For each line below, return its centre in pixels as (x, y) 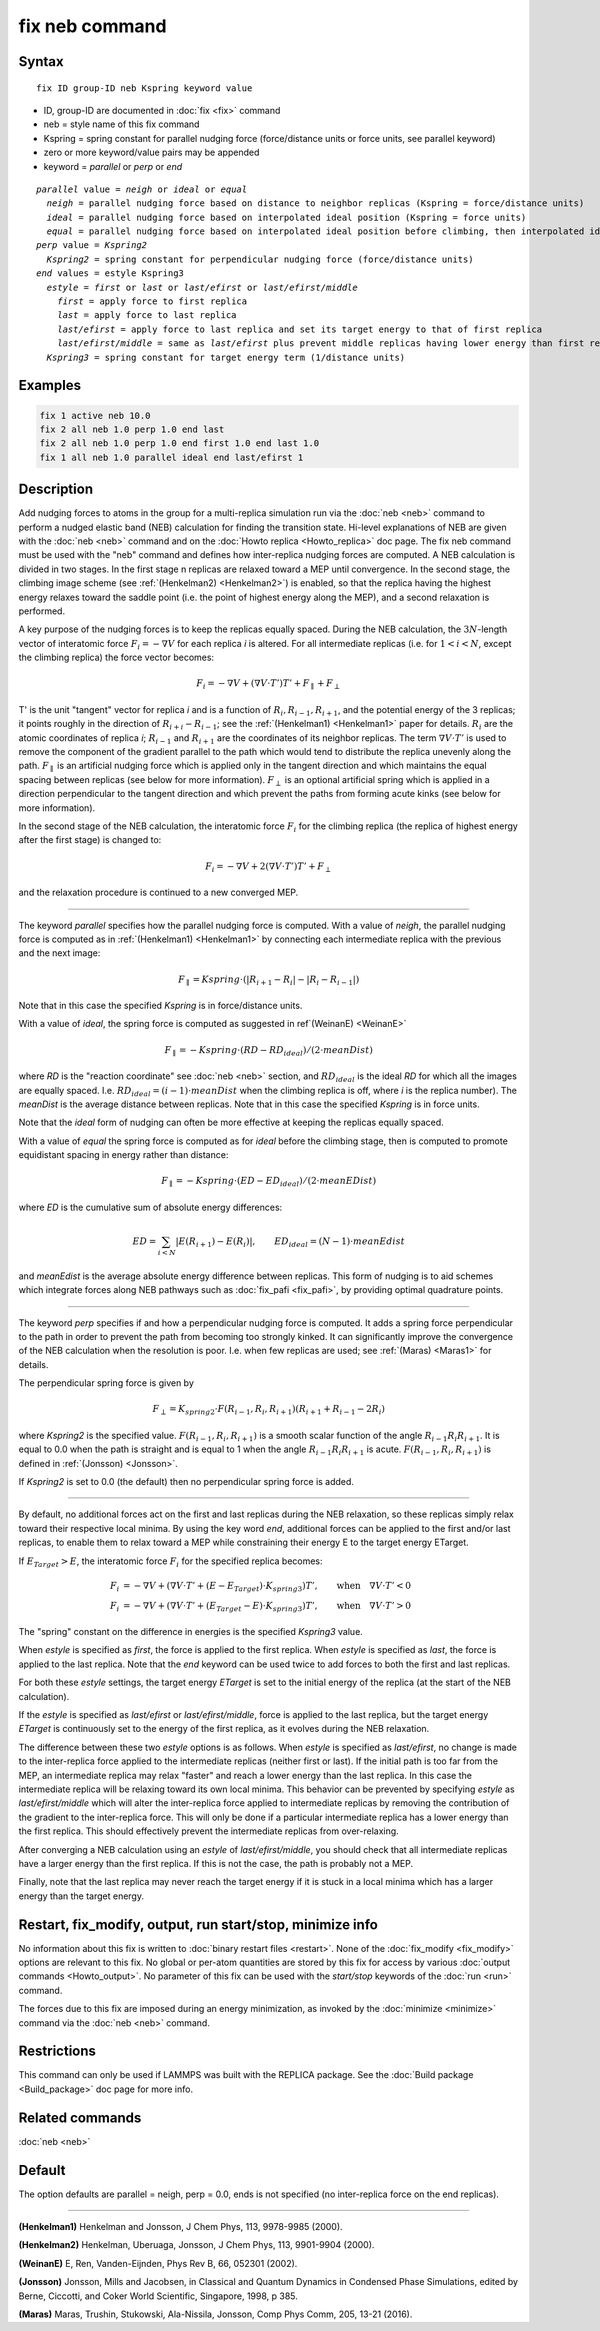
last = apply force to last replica (146, 315)
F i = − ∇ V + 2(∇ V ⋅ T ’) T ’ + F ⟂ (268, 867)
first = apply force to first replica (152, 301)
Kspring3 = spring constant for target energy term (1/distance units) (226, 357)
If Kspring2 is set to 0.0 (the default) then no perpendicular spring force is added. (186, 1482)
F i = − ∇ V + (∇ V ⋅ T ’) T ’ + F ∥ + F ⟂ (268, 685)
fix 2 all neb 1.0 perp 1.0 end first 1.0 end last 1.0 (179, 443)
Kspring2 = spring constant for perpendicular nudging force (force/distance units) (260, 259)
